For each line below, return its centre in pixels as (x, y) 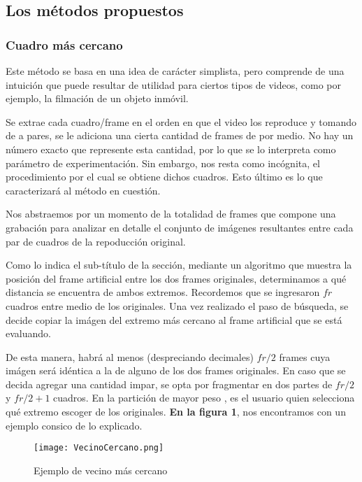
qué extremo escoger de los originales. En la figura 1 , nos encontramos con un (176, 412)
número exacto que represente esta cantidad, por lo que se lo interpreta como (171, 149)
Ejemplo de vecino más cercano (101, 470)
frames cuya (305, 356)
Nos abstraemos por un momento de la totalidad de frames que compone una (171, 214)
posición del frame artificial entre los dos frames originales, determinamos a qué (176, 278)
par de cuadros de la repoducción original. (96, 241)
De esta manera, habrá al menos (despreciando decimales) (130, 356)
